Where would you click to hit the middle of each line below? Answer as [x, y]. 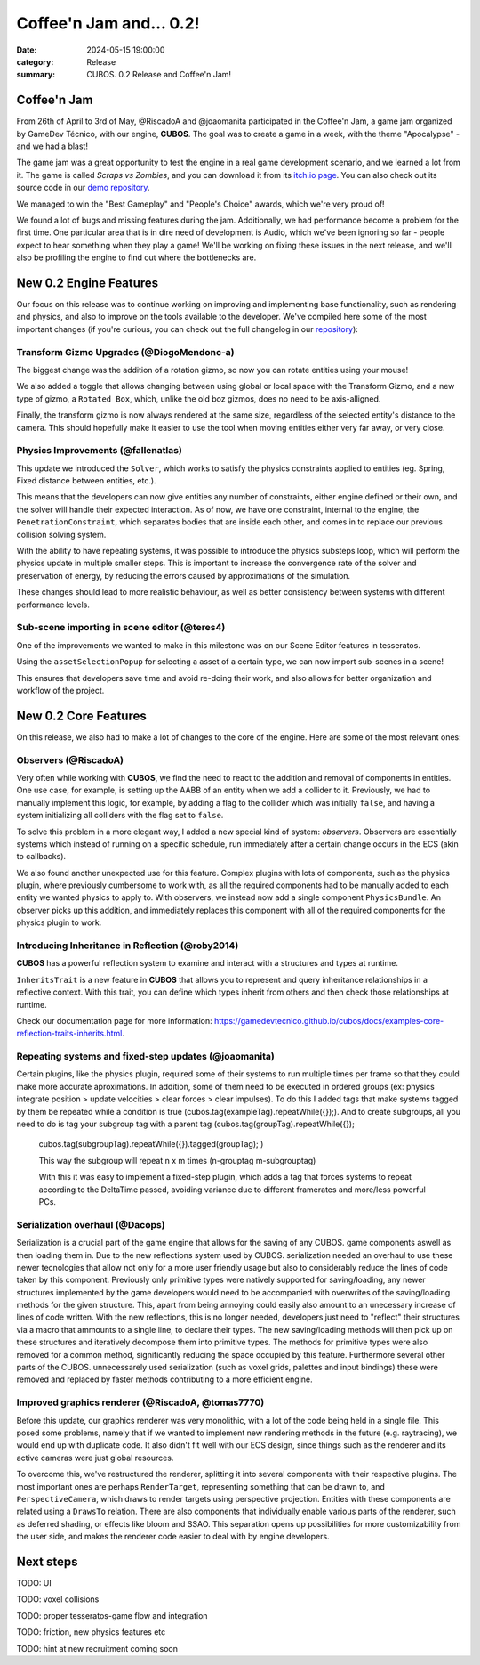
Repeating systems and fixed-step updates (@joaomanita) [145, 1057]
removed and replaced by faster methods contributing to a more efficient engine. [164, 1379]
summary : [36, 75]
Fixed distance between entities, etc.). [86, 481]
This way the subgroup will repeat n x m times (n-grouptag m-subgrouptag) [177, 1160]
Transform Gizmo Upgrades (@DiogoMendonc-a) [125, 352]
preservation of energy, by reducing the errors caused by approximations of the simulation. [184, 575]
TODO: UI [34, 1583]
